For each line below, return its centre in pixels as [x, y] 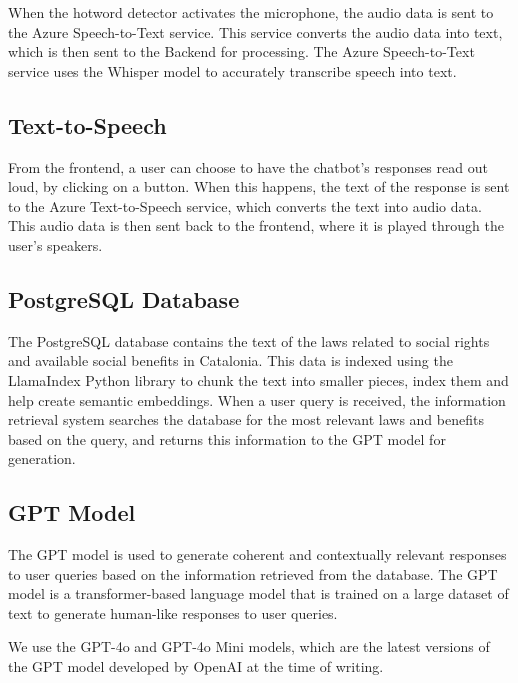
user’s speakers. [55, 244]
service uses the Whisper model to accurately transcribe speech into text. [232, 70]
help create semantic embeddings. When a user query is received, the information [257, 399]
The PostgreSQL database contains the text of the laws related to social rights [249, 340]
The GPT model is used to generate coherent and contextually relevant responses [257, 554]
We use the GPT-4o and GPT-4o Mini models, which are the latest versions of [249, 646]
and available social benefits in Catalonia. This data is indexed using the [230, 360]
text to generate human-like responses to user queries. [173, 612]
